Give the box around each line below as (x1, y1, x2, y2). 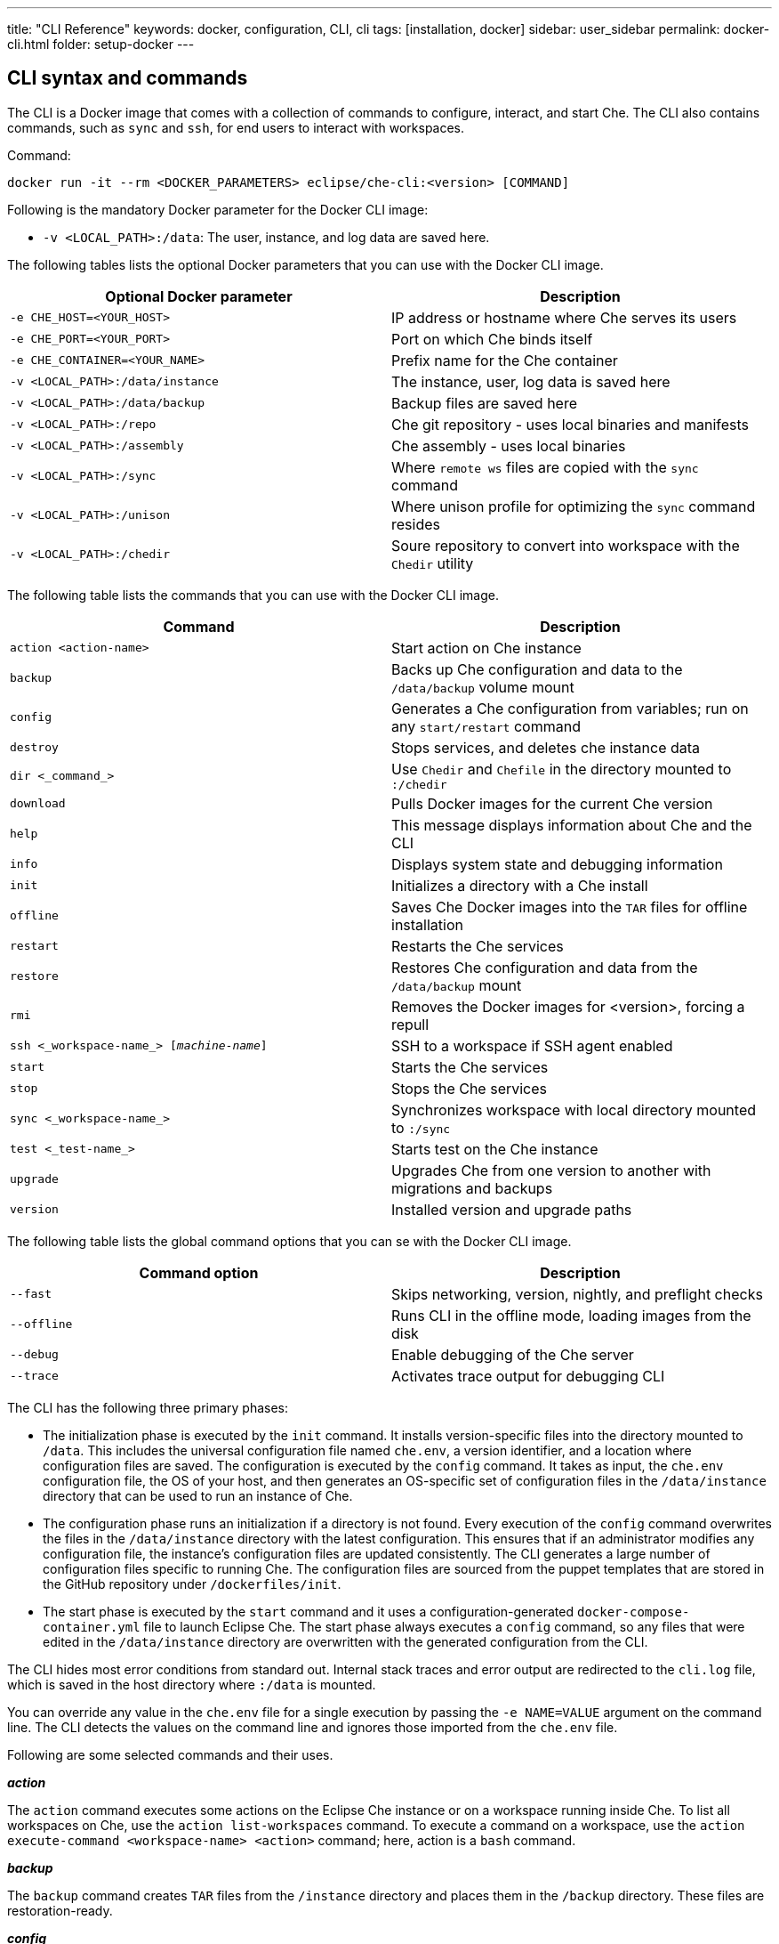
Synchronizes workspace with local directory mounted (391, 1100, 757, 1119)
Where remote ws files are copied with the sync (391, 458, 699, 476)
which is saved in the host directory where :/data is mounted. (7, 1676, 376, 1692)
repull (391, 1015, 430, 1033)
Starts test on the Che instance (391, 1139, 598, 1158)
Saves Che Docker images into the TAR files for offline (391, 897, 748, 916)
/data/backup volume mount (391, 677, 574, 696)
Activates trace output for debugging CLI (391, 1366, 665, 1385)
